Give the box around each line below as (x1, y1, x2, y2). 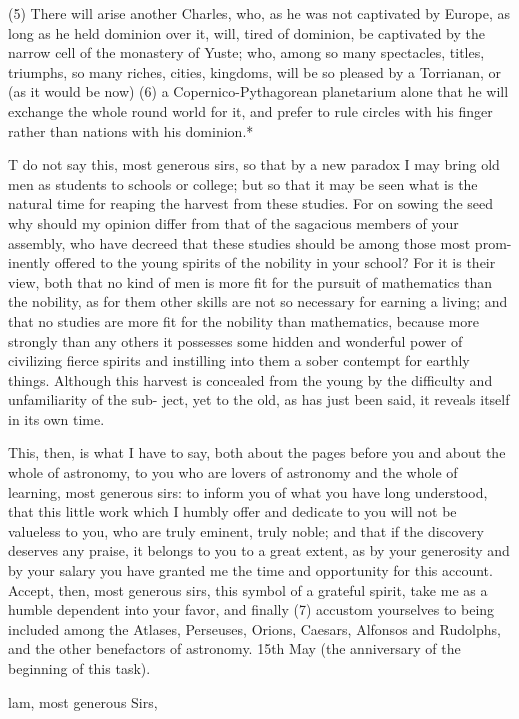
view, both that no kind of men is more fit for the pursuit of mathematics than (8, 271, 493, 292)
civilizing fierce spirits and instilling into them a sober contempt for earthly (8, 350, 470, 371)
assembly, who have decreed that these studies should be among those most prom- (8, 232, 512, 253)
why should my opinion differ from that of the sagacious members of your (8, 212, 459, 233)
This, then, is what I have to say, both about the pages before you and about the (8, 442, 506, 463)
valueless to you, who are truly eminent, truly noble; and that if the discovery (8, 520, 485, 541)
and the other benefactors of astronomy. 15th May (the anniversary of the (8, 638, 461, 659)
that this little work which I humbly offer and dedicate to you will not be (8, 501, 457, 522)
